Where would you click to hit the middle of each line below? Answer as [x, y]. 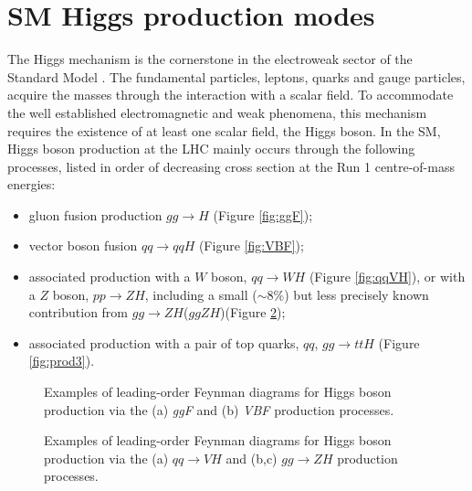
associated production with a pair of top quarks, [164, 342]
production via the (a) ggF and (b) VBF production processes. [219, 409]
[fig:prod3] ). [62, 361]
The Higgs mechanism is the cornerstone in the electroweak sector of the [210, 59]
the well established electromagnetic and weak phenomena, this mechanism [217, 112]
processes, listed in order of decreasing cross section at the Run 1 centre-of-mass [231, 166]
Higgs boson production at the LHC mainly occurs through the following [211, 149]
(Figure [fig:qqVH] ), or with [387, 277]
